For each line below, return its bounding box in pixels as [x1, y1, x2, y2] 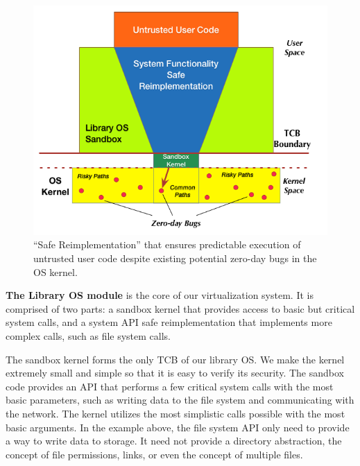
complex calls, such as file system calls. [6, 329, 171, 343]
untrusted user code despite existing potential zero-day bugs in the [33, 251, 317, 266]
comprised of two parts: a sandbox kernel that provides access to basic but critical [6, 301, 355, 316]
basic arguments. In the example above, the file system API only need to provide [6, 420, 350, 434]
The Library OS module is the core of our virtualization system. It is [6, 288, 314, 302]
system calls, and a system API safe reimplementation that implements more [6, 315, 332, 329]
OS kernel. [33, 264, 78, 279]
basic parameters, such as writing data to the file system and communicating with [6, 392, 354, 407]
